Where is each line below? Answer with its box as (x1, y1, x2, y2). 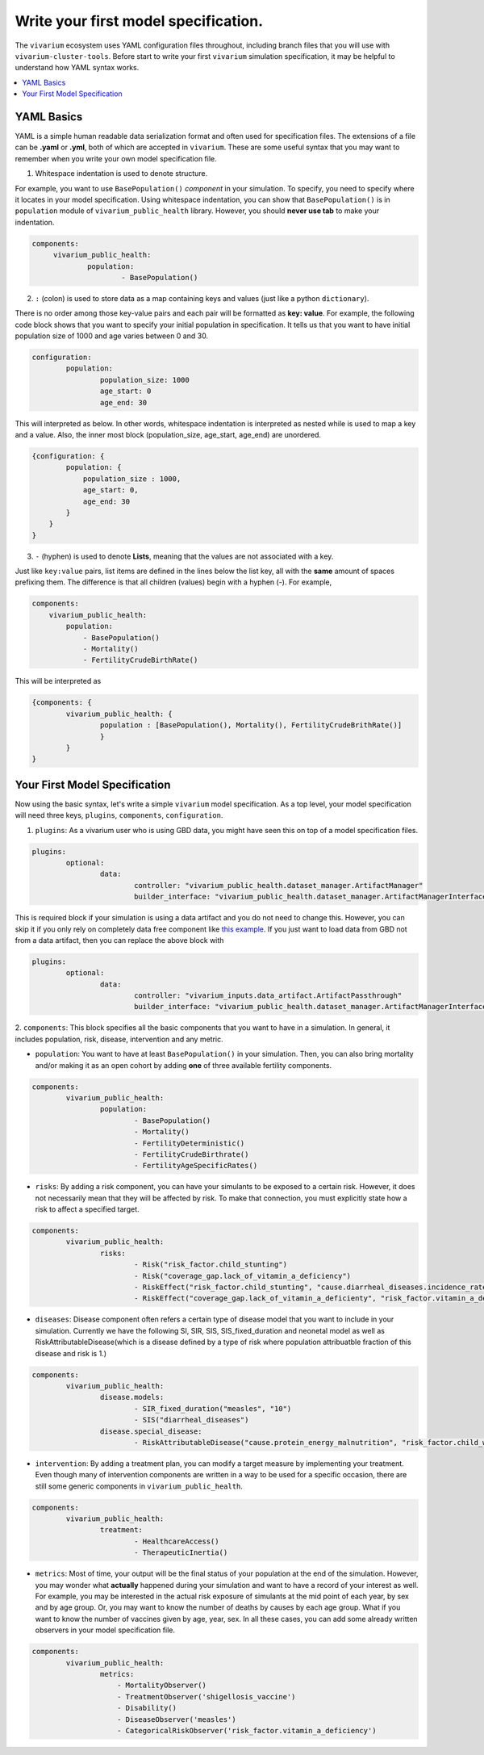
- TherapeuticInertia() (133, 1548, 228, 1557)
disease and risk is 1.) (35, 1348, 107, 1358)
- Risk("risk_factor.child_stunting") (133, 1260, 288, 1269)
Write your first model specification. (15, 12, 264, 30)
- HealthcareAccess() (133, 1536, 219, 1546)
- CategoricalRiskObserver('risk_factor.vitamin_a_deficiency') (117, 1726, 377, 1735)
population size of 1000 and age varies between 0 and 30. (15, 331, 209, 341)
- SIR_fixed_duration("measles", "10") (133, 1404, 292, 1413)
